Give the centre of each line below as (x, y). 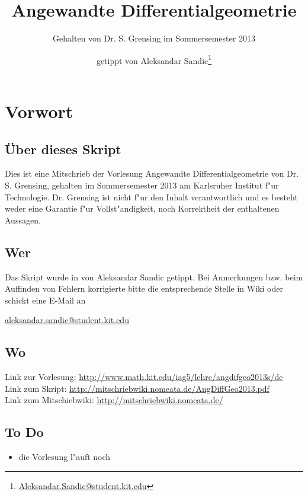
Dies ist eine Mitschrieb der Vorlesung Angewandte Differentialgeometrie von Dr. (152, 173)
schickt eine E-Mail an (45, 300)
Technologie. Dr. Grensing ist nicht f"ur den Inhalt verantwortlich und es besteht (151, 197)
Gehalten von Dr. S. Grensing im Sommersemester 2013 (154, 38)
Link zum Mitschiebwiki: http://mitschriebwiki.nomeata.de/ (114, 400)
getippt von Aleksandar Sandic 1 (154, 59)
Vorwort (39, 111)
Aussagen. (23, 220)
